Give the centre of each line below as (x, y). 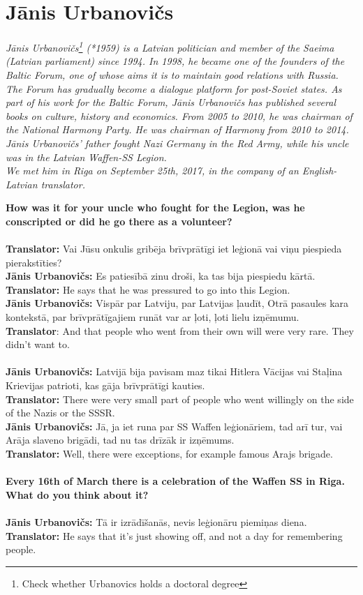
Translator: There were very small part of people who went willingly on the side (180, 399)
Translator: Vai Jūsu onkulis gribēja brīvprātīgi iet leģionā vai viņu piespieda (174, 249)
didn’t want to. (38, 344)
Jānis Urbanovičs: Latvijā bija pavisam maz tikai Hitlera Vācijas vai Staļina (174, 371)
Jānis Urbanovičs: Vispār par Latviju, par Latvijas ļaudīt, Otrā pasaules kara (177, 303)
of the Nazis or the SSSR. (60, 413)
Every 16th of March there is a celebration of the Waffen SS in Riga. (175, 481)
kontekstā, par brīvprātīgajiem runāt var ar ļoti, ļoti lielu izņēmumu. (153, 317)
